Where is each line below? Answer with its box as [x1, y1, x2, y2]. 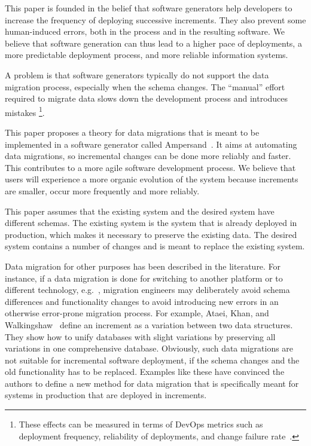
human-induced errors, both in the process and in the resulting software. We [5, 25, 285, 38]
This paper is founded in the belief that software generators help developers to [5, 2, 292, 14]
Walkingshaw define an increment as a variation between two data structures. [5, 318, 293, 331]
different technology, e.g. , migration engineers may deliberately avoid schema [5, 283, 290, 296]
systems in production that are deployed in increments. [5, 389, 207, 401]
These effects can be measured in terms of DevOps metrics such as [19, 418, 263, 430]
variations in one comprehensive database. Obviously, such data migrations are [5, 342, 294, 355]
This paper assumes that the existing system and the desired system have [5, 204, 275, 217]
